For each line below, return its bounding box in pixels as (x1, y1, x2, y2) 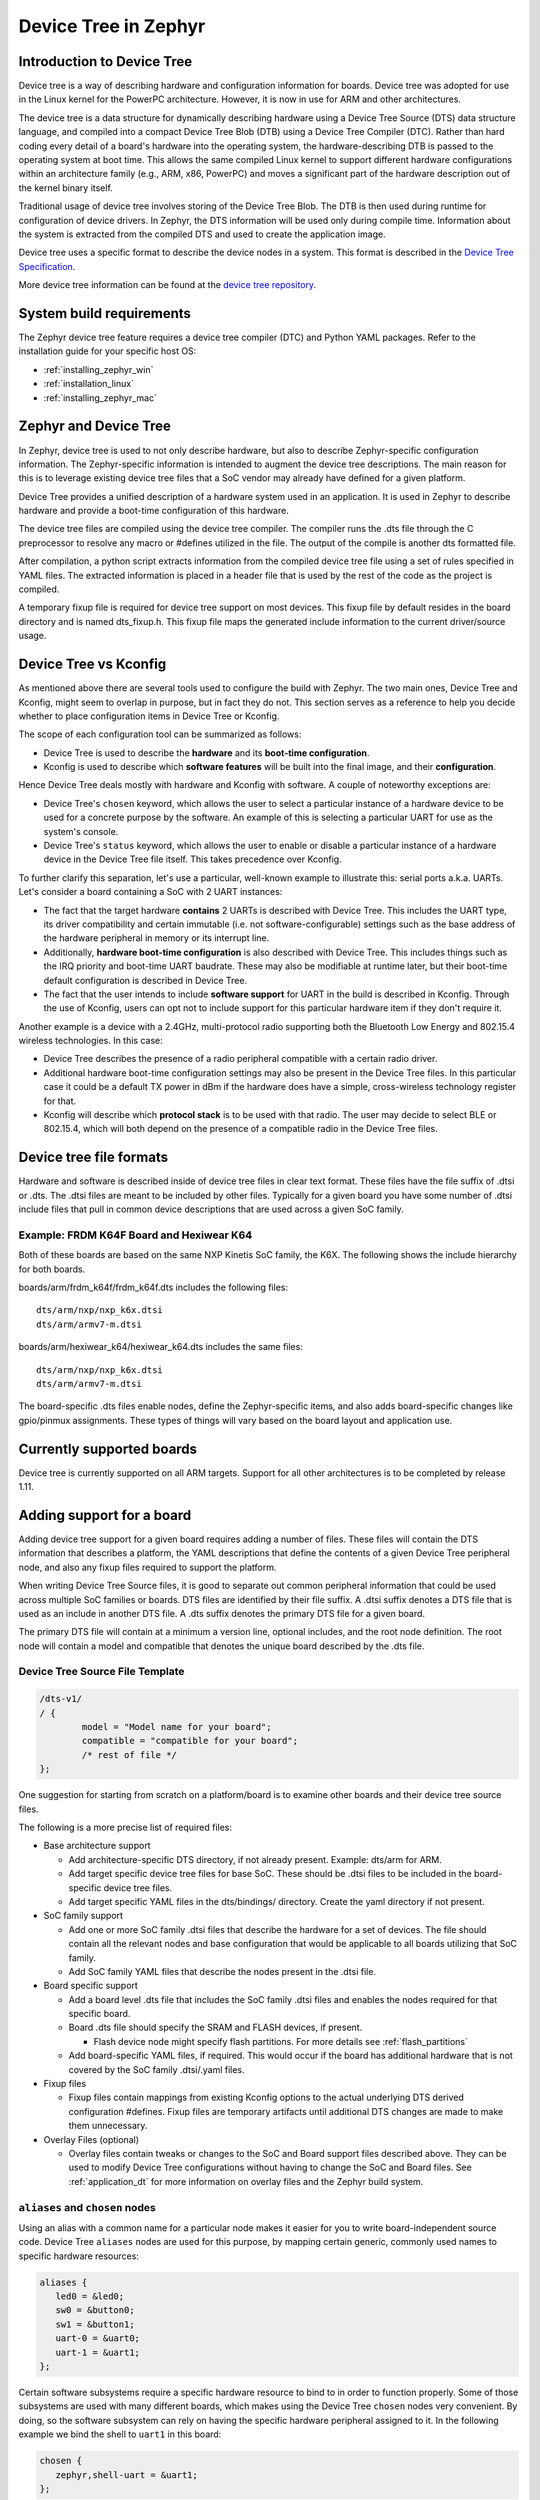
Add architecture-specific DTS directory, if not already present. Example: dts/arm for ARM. (68, 1853, 442, 1865)
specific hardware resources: (18, 2250, 140, 2262)
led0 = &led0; (55, 2291, 125, 2302)
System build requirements (18, 305, 192, 322)
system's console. (43, 825, 119, 837)
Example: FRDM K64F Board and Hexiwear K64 (18, 1228, 253, 1242)
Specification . (18, 260, 76, 272)
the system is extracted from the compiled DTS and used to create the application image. (18, 228, 386, 240)
